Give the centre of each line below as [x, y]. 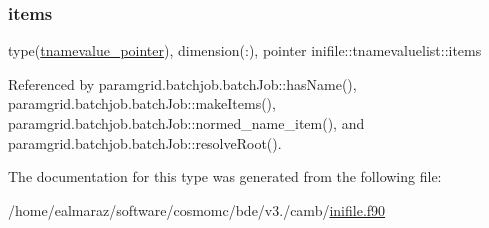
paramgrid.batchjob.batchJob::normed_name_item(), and [186, 123]
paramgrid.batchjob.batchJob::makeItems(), [142, 103]
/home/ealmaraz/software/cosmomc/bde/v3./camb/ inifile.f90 [197, 209]
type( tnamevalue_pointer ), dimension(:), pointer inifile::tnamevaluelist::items [245, 50]
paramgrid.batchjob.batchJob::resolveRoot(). [145, 142]
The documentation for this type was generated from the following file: [225, 176]
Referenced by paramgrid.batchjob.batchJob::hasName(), [182, 83]
